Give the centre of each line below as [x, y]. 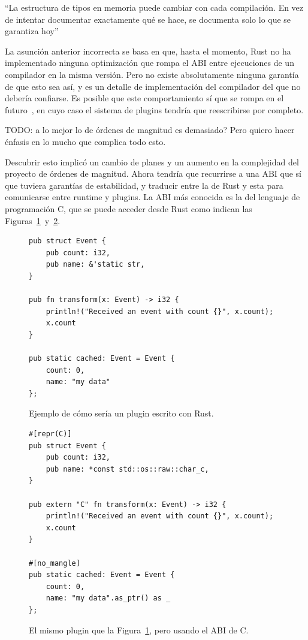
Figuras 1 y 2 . [33, 220]
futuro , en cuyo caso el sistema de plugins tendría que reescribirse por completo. [154, 109]
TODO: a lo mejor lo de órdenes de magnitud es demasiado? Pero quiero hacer [150, 130]
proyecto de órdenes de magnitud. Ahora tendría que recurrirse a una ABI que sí [153, 173]
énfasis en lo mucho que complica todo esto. [85, 141]
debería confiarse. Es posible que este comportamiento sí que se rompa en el [144, 98]
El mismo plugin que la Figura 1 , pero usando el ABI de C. [139, 630]
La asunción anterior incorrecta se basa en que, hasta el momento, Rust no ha [148, 51]
